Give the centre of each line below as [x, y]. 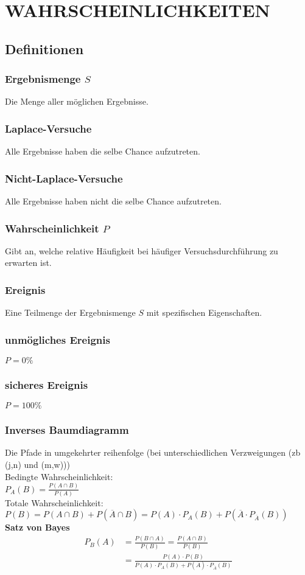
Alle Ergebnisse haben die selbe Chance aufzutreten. [103, 151]
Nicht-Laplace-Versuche [64, 178]
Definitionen [44, 48]
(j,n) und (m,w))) [37, 465]
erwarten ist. [28, 263]
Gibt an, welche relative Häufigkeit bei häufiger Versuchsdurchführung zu [142, 250]
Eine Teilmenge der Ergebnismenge [70, 312]
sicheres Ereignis [47, 384]
